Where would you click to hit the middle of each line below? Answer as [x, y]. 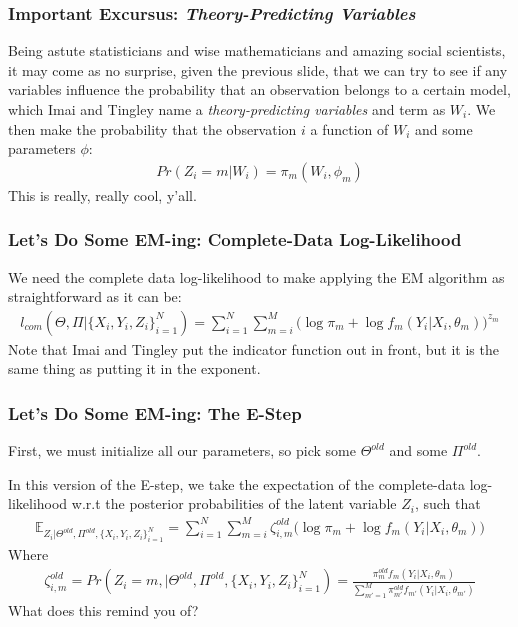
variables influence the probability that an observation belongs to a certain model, [259, 89]
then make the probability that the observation [152, 128]
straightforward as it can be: [95, 296]
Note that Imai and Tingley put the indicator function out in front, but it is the [253, 348]
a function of [349, 128]
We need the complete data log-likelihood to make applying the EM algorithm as [256, 276]
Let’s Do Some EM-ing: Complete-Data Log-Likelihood [235, 239]
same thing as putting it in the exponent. [134, 368]
